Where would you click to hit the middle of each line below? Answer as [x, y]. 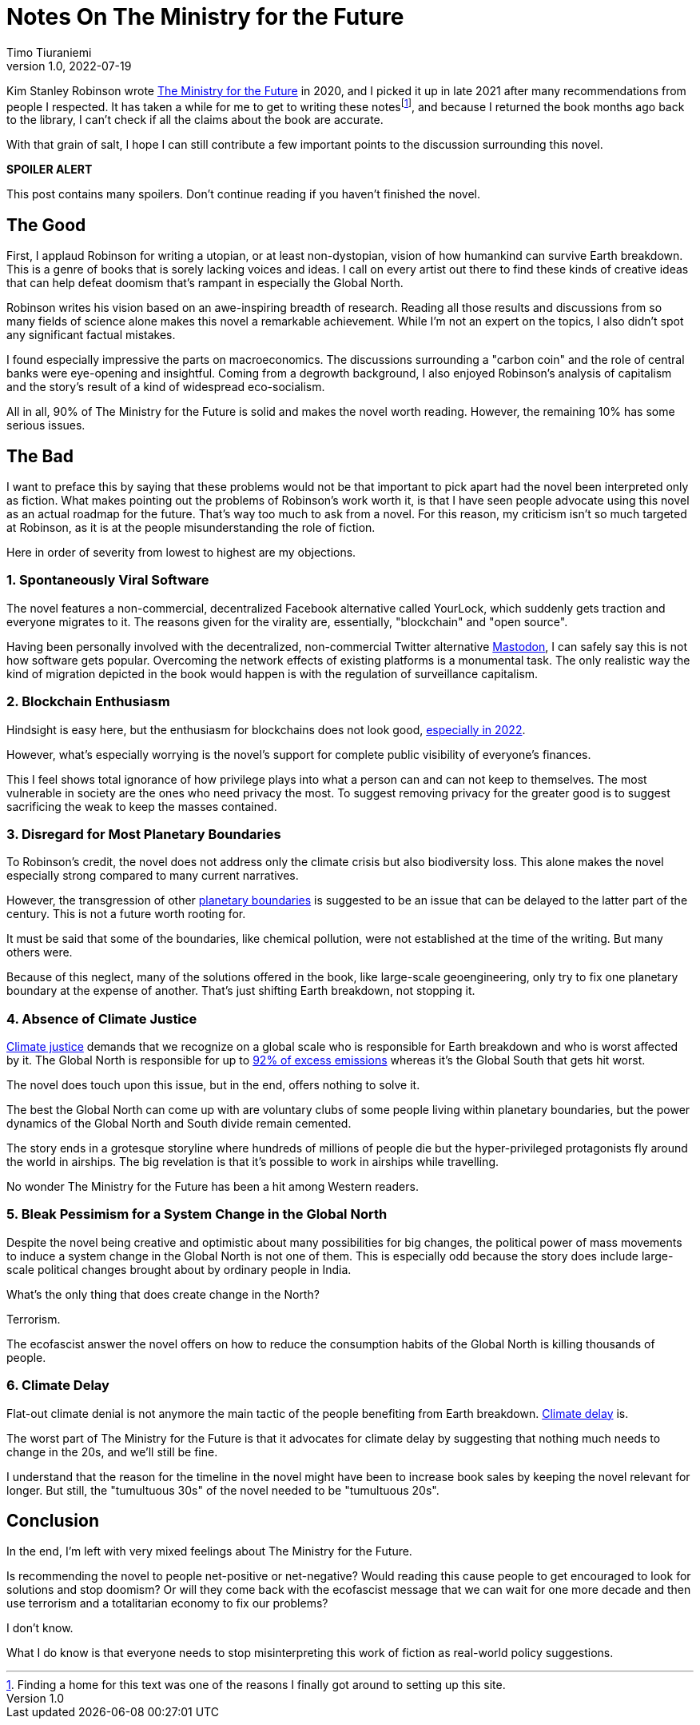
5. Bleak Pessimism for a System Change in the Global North [197, 1214]
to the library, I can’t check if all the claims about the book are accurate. [195, 120]
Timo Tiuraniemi [49, 52]
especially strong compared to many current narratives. [153, 876]
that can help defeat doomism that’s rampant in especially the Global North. [205, 283]
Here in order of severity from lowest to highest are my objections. [181, 553]
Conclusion [53, 1521]
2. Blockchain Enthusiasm [88, 702]
